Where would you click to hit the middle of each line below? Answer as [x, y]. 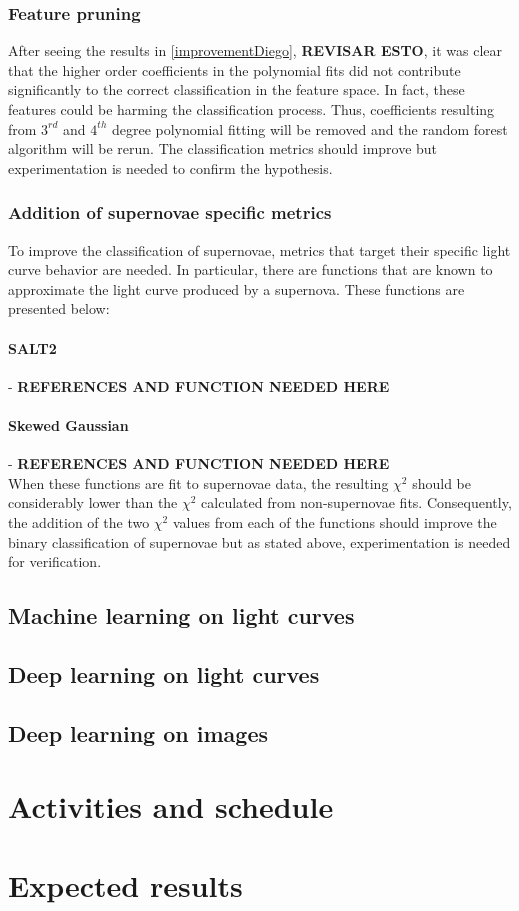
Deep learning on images [138, 732]
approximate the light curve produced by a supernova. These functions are [236, 288]
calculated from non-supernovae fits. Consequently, [356, 502]
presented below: [59, 308]
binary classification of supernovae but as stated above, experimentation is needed [259, 541]
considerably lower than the [93, 502]
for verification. [55, 561]
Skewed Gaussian [68, 424]
